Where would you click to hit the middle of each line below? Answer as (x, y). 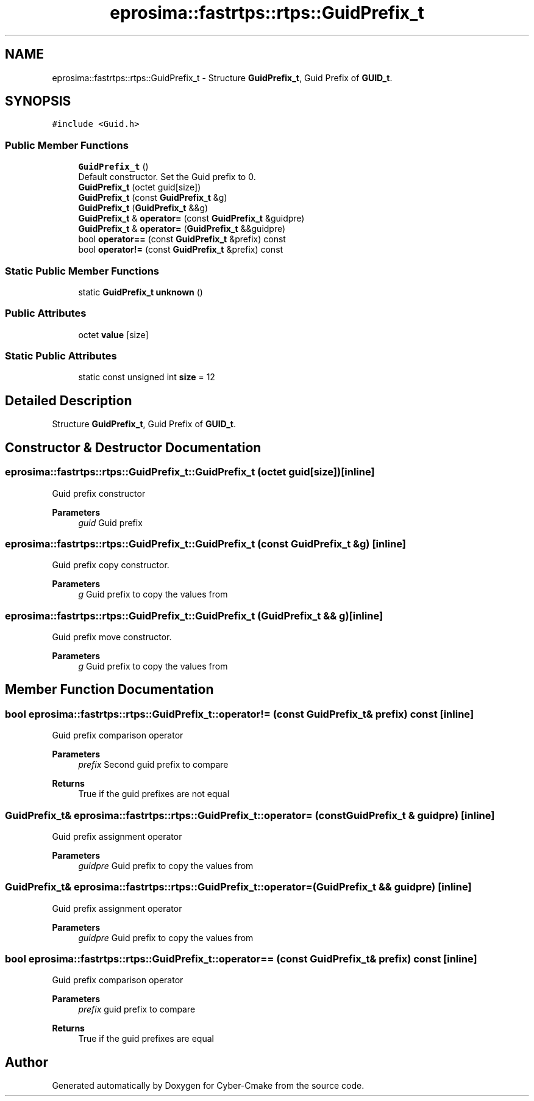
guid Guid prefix (110, 522)
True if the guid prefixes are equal (146, 1039)
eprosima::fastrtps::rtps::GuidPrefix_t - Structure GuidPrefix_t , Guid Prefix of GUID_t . (222, 78)
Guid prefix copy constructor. (111, 565)
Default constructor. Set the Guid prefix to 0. (167, 177)
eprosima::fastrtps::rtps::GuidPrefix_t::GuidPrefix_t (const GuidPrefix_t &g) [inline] (205, 543)
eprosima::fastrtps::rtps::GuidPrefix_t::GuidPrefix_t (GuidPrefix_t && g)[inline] (194, 615)
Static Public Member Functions (82, 271)
